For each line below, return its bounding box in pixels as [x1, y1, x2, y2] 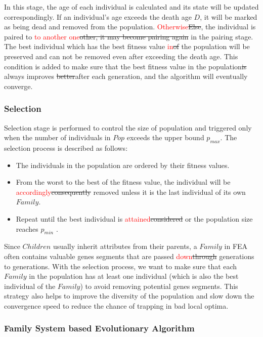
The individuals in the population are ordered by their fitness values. [16, 159, 230, 170]
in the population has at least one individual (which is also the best [29, 271, 239, 281]
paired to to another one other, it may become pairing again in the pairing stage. [4, 31, 253, 41]
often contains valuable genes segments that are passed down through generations [4, 250, 254, 261]
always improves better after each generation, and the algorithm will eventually [4, 71, 248, 81]
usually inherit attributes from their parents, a [53, 241, 197, 251]
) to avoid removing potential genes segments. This [80, 280, 238, 291]
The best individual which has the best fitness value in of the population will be [4, 41, 250, 52]
